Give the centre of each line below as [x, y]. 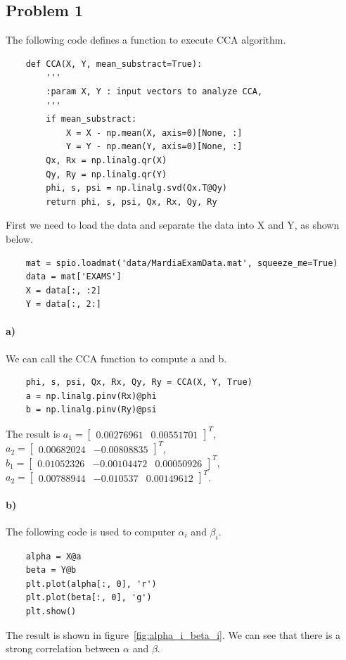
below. [19, 238]
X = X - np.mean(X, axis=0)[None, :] [154, 133]
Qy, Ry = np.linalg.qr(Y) [107, 174]
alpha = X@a [53, 556]
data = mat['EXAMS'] [73, 277]
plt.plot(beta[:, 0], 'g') [89, 598]
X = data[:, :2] [64, 290]
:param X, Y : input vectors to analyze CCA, [154, 91]
